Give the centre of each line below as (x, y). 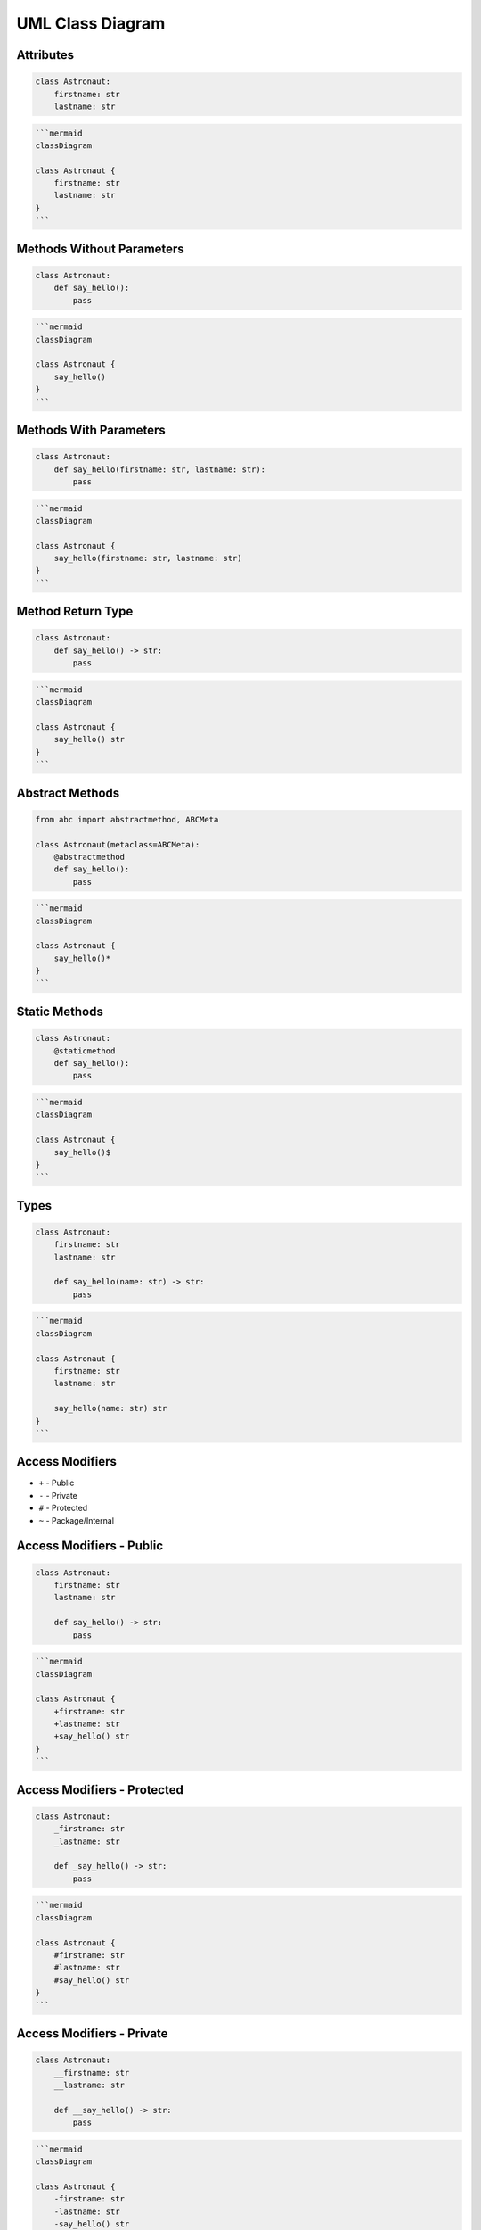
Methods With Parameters (91, 429)
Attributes (45, 55)
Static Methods (60, 1012)
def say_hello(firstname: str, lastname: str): (160, 469)
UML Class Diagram (91, 23)
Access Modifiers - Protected (100, 1790)
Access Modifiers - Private (92, 2033)
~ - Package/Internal (77, 1520)
